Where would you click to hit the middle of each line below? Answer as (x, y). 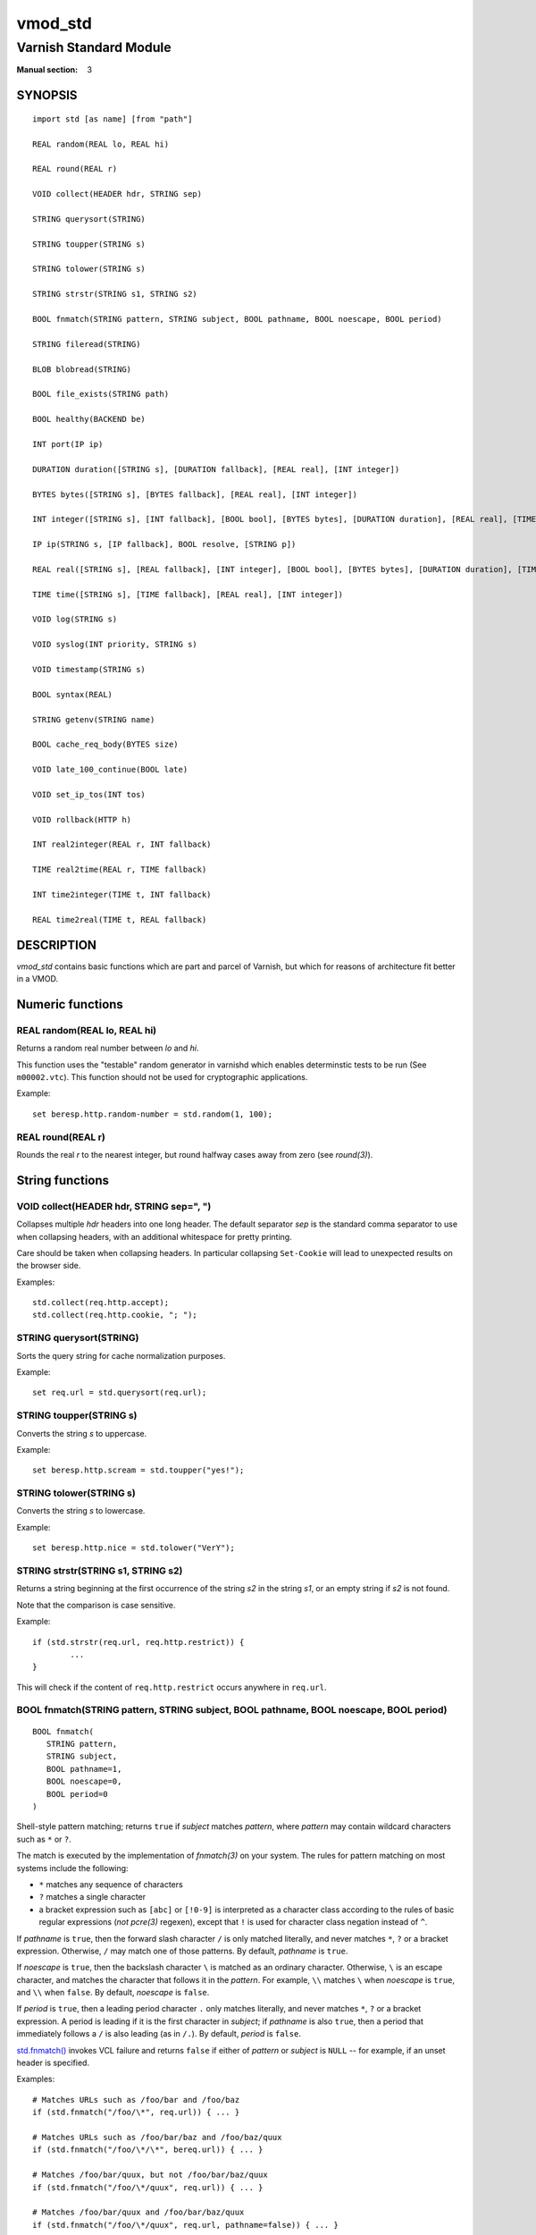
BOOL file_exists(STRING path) (101, 394)
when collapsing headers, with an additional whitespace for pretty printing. (154, 1236)
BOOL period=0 (77, 1794)
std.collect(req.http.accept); (101, 1303)
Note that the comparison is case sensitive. (96, 1605)
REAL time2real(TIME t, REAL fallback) (120, 919)
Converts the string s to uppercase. (82, 1433)
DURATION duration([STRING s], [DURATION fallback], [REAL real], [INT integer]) (216, 469)
